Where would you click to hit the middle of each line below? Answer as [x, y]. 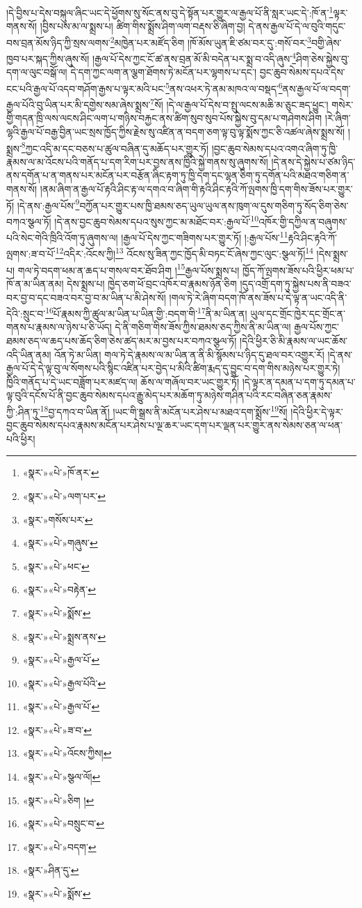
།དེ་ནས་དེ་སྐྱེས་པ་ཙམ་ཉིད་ [313, 161]
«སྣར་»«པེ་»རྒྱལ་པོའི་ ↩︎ [64, 683]
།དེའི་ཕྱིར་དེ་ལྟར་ [317, 411]
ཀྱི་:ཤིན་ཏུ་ [23, 411]
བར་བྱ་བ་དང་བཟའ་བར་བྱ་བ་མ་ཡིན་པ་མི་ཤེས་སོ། [86, 297]
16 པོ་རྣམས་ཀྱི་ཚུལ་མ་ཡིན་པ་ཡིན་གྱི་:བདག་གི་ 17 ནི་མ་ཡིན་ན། [146, 312]
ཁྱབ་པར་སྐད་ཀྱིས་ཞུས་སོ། [48, 58]
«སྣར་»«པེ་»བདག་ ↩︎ [59, 846]
